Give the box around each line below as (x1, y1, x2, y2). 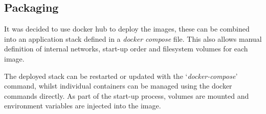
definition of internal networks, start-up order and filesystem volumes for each (4, 43, 248, 54)
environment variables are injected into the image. (4, 100, 161, 111)
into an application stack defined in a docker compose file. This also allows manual (4, 33, 262, 44)
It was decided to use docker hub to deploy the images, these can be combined (4, 23, 250, 34)
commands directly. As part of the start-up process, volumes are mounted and (4, 90, 249, 101)
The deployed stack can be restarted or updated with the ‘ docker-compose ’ (4, 70, 238, 81)
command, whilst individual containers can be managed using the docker (4, 80, 232, 91)
